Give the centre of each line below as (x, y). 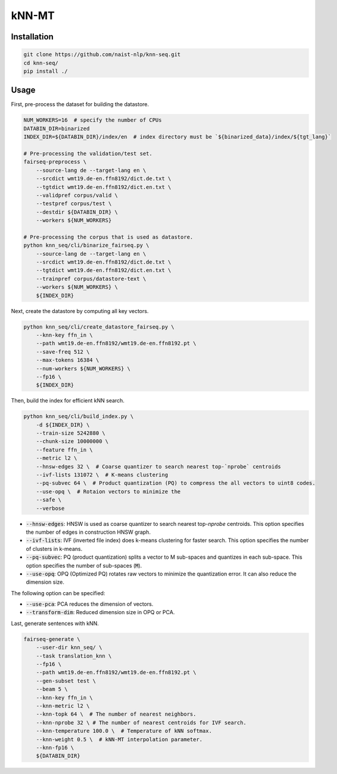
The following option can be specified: (58, 593)
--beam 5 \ (52, 689)
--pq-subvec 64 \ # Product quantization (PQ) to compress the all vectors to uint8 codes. (176, 483)
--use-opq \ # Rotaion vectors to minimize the (108, 491)
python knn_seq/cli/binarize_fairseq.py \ (86, 245)
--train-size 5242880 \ (71, 433)
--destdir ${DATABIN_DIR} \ (77, 212)
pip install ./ (46, 71)
